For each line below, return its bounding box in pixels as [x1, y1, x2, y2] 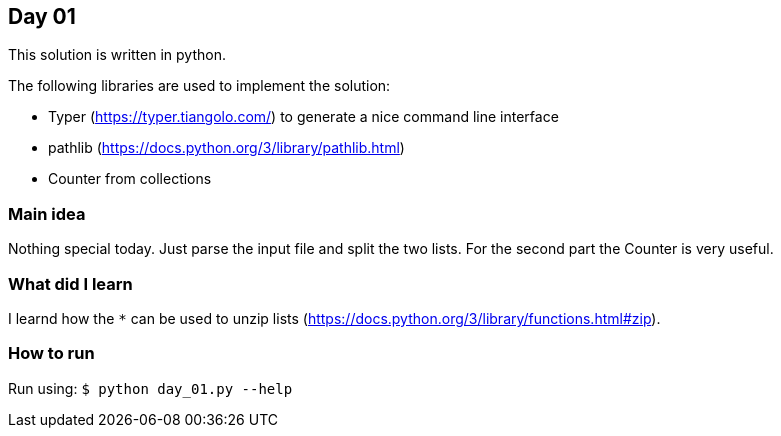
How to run [8, 343, 95, 364]
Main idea [8, 203, 86, 224]
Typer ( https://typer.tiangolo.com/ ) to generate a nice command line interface [48, 108, 559, 126]
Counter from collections [48, 170, 212, 188]
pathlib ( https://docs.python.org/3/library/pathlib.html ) [48, 139, 405, 157]
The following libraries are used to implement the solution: [8, 77, 391, 95]
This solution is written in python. [8, 46, 226, 64]
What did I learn [8, 273, 133, 294]
